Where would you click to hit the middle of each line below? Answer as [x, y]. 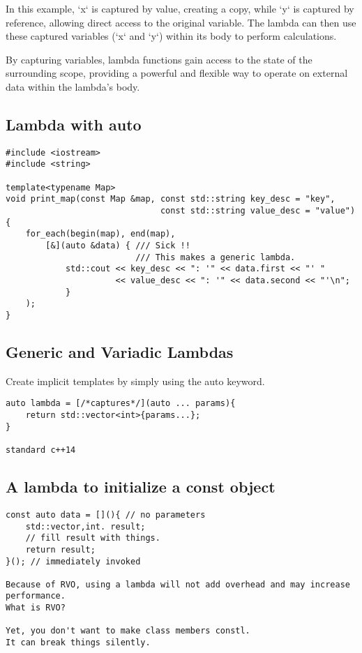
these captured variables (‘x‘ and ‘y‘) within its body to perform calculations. [171, 36]
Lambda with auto [74, 124]
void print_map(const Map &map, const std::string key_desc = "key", [171, 199]
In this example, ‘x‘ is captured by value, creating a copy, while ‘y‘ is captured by [180, 8]
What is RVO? [36, 608]
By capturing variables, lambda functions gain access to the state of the [159, 59]
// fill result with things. [93, 538]
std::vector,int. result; [85, 526]
